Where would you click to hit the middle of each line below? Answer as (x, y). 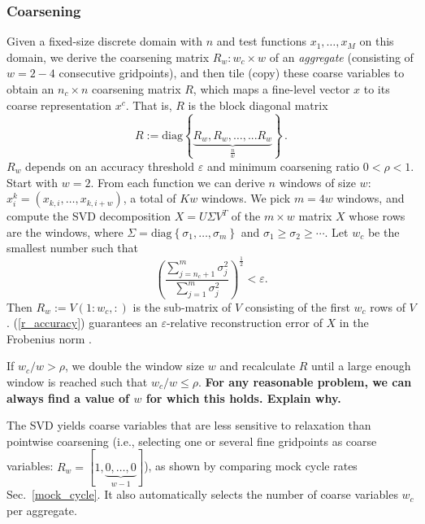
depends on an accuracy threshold (110, 166)
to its (377, 89)
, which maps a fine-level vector (271, 89)
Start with (33, 182)
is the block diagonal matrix (258, 105)
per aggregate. (42, 510)
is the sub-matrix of (182, 306)
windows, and (371, 198)
